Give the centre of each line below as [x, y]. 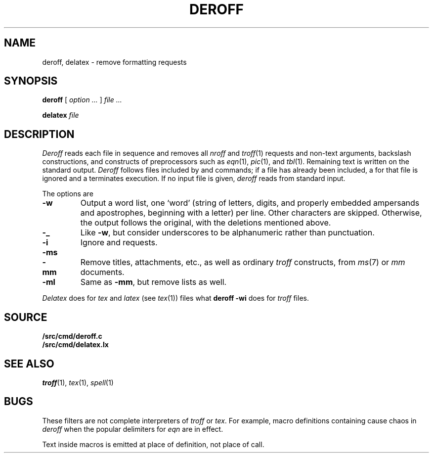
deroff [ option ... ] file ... [82, 100]
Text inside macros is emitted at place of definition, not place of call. [153, 444]
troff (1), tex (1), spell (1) [78, 382]
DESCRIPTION [39, 134]
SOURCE [26, 317]
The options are [68, 194]
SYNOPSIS [31, 81]
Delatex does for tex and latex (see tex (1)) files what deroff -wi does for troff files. [175, 298]
